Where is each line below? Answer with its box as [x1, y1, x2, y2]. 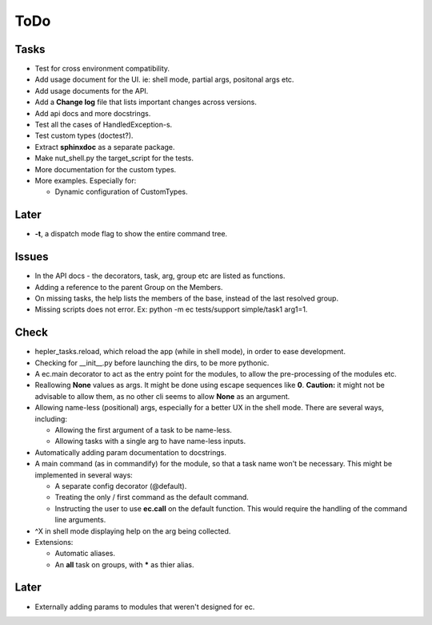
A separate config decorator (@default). [54, 481, 187, 490]
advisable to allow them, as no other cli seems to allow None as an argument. [34, 391, 290, 401]
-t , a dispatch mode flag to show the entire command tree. [34, 229, 228, 239]
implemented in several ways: [34, 470, 134, 480]
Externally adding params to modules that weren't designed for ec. [34, 602, 255, 611]
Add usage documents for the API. [34, 86, 149, 95]
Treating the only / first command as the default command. [54, 493, 250, 502]
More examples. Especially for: [34, 175, 137, 185]
